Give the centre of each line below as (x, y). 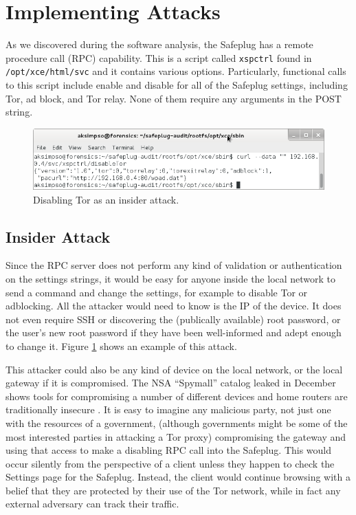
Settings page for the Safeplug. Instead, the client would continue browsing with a (178, 477)
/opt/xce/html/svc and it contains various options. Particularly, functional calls (176, 71)
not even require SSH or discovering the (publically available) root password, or (173, 319)
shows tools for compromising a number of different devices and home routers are (177, 396)
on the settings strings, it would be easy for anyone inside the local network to (171, 278)
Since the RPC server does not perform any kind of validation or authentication (174, 265)
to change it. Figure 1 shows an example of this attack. (121, 346)
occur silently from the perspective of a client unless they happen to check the (170, 463)
